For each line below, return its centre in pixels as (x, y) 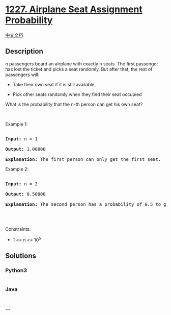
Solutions (21, 256)
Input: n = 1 (22, 139)
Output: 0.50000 (25, 194)
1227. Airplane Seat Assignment (74, 9)
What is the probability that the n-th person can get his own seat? (74, 104)
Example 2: (17, 169)
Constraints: (18, 229)
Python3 (16, 270)
